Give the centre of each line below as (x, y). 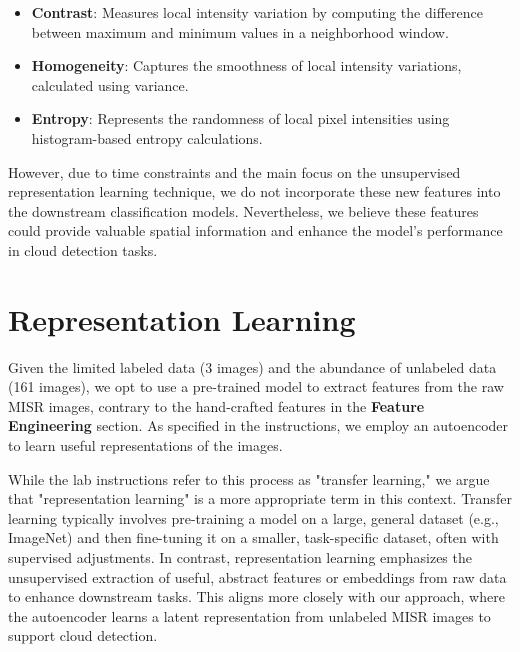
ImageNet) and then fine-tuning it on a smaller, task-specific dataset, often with (253, 537)
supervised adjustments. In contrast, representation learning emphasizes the (240, 557)
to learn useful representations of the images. (145, 445)
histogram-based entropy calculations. (147, 137)
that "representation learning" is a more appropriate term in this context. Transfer (260, 498)
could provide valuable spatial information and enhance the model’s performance (255, 230)
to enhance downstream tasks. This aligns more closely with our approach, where (256, 596)
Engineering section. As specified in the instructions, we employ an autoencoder (258, 425)
